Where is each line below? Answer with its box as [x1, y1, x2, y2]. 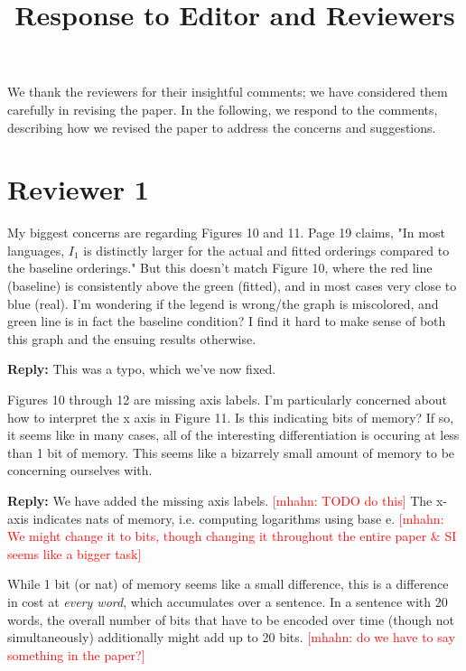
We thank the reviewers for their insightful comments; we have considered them [7, 82, 448, 101]
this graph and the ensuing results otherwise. [7, 329, 256, 348]
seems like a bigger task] [7, 544, 142, 563]
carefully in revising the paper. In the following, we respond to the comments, [7, 99, 438, 118]
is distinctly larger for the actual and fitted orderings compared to [83, 240, 450, 259]
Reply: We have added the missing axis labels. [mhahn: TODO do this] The [7, 491, 433, 509]
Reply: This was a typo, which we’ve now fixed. [7, 359, 276, 378]
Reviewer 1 [7, 171, 149, 208]
